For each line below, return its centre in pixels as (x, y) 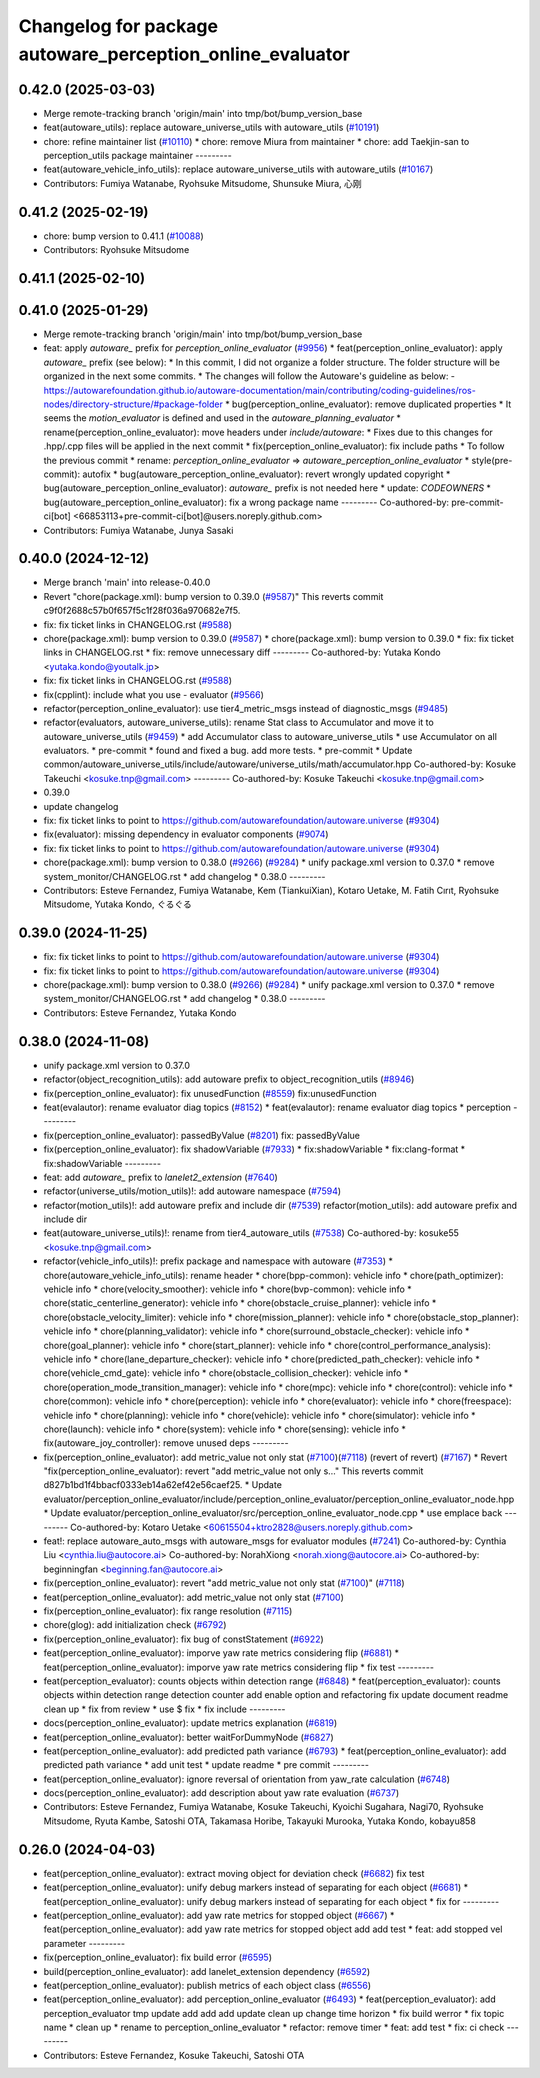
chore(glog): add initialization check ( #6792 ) (135, 1625)
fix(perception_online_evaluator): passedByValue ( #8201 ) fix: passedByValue (201, 1135)
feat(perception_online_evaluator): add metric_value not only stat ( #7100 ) (194, 1597)
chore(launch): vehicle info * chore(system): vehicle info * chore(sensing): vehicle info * (225, 1429)
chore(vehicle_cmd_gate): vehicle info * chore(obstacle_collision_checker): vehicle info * (226, 1373)
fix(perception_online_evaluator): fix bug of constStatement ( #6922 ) (183, 1639)
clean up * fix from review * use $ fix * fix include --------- (164, 1709)
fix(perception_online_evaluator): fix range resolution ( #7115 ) (168, 1611)
